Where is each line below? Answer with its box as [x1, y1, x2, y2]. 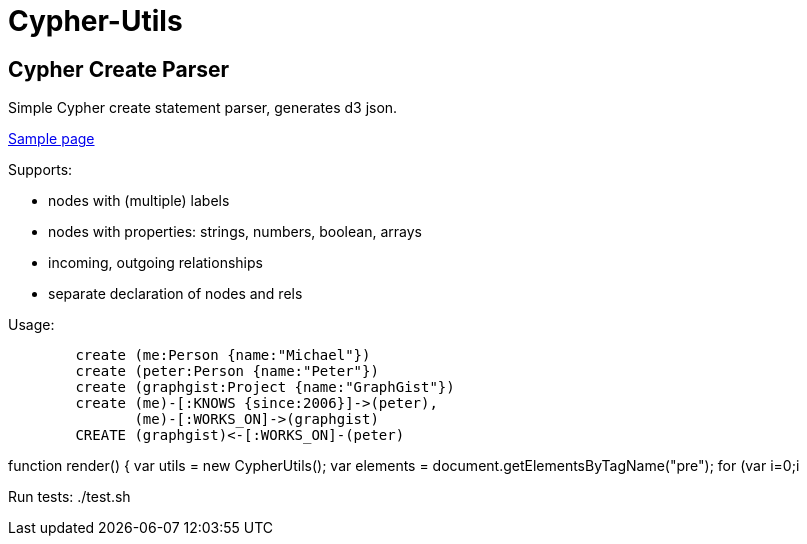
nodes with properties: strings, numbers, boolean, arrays [48, 223, 422, 241]
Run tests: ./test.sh [8, 488, 131, 506]
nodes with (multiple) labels [48, 192, 230, 210]
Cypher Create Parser [8, 56, 230, 82]
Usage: [8, 316, 55, 334]
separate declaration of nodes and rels [48, 285, 303, 303]
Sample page [8, 130, 95, 148]
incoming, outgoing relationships [48, 254, 263, 272]
